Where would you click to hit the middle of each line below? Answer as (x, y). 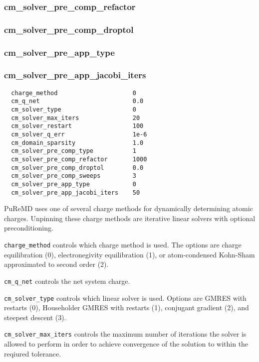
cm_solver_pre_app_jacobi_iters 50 (76, 192)
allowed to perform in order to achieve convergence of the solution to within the (126, 344)
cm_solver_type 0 (74, 110)
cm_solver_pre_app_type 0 (74, 184)
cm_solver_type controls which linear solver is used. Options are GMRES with (125, 298)
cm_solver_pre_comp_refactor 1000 (79, 159)
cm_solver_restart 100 (77, 126)
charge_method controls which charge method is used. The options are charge (123, 245)
